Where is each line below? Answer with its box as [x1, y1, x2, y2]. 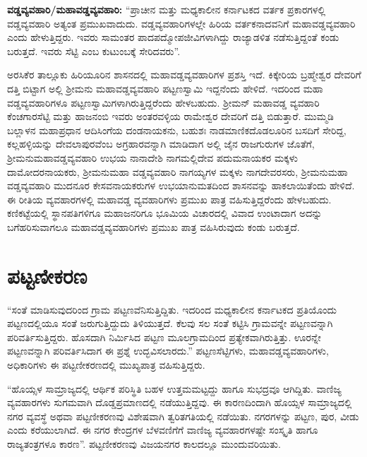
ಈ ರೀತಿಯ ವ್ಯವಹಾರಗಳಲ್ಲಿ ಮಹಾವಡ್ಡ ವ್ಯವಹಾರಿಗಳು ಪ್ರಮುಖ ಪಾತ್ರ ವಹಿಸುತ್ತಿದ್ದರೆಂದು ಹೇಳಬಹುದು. [7, 191, 332, 206]
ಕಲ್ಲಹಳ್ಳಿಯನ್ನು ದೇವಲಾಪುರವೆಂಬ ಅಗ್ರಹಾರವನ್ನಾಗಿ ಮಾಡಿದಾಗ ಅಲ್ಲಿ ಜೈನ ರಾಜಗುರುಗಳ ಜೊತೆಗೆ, [7, 136, 315, 151]
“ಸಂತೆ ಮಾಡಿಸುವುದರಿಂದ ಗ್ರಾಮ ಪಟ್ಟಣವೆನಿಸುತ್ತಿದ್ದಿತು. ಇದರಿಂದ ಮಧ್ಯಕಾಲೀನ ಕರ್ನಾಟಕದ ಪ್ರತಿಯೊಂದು [7, 302, 337, 316]
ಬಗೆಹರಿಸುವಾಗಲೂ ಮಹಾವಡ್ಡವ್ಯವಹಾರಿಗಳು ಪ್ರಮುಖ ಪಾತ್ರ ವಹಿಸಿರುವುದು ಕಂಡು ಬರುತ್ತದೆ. [7, 219, 300, 234]
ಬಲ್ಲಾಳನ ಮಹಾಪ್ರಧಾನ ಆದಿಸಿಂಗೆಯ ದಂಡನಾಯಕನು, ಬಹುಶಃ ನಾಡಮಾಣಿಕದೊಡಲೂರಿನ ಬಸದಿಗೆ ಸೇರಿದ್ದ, [7, 122, 347, 137]
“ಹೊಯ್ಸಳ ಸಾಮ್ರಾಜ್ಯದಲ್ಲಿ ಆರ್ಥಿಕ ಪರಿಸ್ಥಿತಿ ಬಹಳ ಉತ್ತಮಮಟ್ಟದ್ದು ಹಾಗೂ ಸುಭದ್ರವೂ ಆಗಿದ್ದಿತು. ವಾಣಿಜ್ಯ [7, 381, 342, 396]
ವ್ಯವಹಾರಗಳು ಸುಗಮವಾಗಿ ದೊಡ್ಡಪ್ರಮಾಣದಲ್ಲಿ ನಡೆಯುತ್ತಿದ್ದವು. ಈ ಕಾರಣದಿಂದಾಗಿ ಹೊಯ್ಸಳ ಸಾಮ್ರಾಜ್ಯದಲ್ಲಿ [7, 395, 352, 410]
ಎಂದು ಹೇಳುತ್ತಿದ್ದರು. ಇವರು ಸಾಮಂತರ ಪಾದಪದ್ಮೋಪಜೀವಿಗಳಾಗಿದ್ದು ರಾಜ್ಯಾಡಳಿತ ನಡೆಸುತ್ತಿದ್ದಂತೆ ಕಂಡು [7, 30, 339, 44]
